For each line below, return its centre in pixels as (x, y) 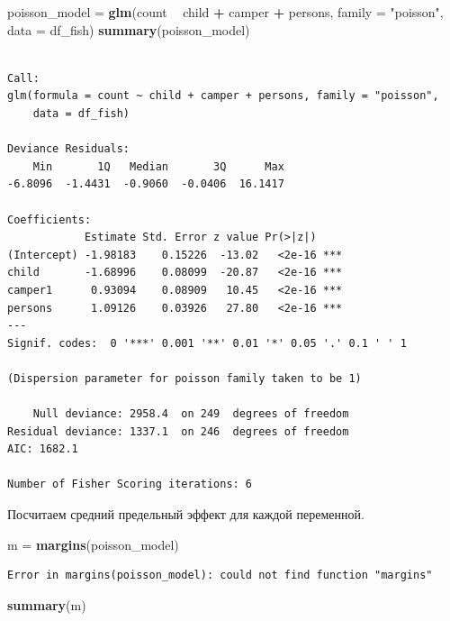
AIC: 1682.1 (43, 449)
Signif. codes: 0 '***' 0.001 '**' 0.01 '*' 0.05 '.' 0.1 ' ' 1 (207, 343)
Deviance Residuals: (69, 149)
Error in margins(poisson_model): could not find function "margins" (220, 575)
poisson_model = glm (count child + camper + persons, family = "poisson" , (225, 12)
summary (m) (47, 604)
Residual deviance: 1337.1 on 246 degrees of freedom (178, 431)
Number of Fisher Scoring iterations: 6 (130, 484)
